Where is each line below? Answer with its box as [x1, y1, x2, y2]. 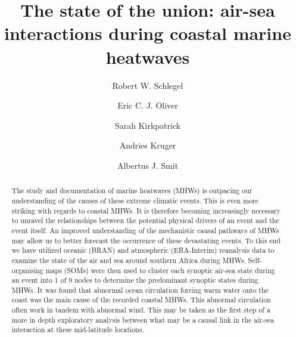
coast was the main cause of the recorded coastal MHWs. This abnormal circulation [11, 295, 271, 305]
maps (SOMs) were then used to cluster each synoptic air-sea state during [45, 265, 275, 275]
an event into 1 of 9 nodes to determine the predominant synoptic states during [11, 275, 258, 285]
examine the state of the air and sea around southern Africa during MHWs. [11, 255, 246, 265]
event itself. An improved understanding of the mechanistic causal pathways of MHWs [11, 225, 279, 235]
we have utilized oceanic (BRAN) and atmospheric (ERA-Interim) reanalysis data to [11, 245, 275, 255]
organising [11, 265, 43, 275]
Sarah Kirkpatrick [114, 119, 181, 131]
